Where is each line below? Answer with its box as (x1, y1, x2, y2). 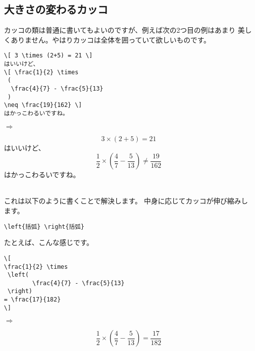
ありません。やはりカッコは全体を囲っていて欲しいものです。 (10, 34, 211, 45)
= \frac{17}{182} (4, 296, 61, 303)
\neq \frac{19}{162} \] (4, 101, 82, 109)
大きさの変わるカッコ (4, 1, 108, 17)
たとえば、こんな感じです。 (4, 237, 94, 248)
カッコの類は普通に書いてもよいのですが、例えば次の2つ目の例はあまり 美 (4, 25, 245, 35)
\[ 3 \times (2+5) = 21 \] (4, 52, 93, 59)
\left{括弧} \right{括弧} (4, 223, 85, 230)
